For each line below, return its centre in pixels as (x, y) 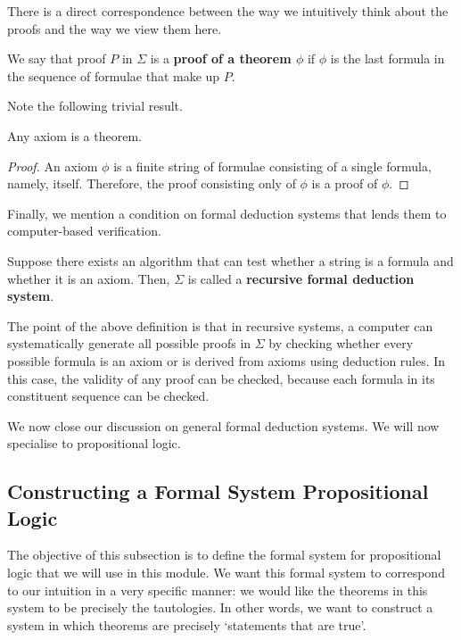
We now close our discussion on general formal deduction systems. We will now (223, 425)
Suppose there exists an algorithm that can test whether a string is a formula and (230, 260)
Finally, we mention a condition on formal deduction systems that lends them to (227, 213)
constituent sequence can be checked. (108, 396)
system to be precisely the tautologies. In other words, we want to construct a (220, 607)
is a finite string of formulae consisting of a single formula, (272, 166)
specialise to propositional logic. (94, 443)
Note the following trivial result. (95, 106)
